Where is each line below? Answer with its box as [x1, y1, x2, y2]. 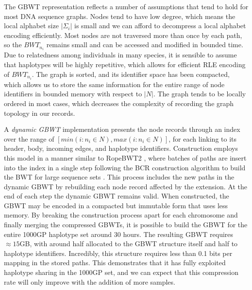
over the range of [4, 133, 54, 144]
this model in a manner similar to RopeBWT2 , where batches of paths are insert [4, 152, 247, 163]
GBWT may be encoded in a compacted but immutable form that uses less [4, 200, 228, 210]
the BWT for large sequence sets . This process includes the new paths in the [4, 172, 235, 182]
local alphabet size [4, 20, 59, 31]
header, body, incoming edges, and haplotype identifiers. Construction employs [4, 143, 238, 153]
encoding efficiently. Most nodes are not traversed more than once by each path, [4, 30, 242, 40]
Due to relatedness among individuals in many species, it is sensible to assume [4, 50, 237, 60]
